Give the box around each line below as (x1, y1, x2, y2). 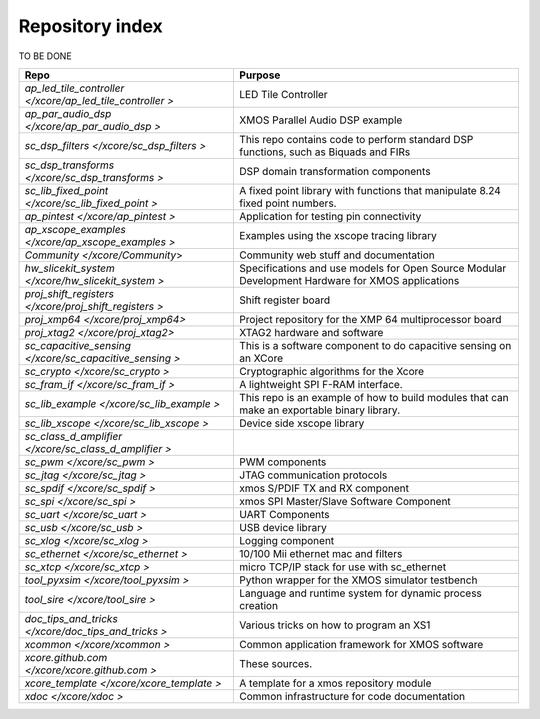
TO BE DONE (18, 50, 72, 62)
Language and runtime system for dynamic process (239, 586, 482, 600)
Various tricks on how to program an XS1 (239, 618, 431, 632)
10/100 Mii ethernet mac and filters (239, 546, 403, 560)
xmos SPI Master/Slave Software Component (239, 494, 452, 508)
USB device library (239, 520, 327, 534)
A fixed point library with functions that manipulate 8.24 (239, 183, 502, 197)
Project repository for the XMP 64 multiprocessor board (239, 312, 502, 326)
